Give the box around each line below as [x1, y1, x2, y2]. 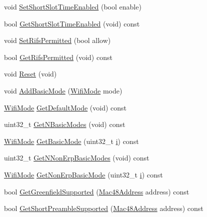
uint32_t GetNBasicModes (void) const [4, 119, 125, 129]
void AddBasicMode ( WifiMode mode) [4, 85, 122, 95]
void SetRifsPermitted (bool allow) [4, 35, 111, 45]
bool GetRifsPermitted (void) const [4, 51, 112, 62]
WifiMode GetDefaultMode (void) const [4, 102, 127, 112]
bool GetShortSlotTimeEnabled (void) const [4, 18, 140, 28]
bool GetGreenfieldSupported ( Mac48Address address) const [4, 186, 189, 196]
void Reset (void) [4, 68, 57, 79]
